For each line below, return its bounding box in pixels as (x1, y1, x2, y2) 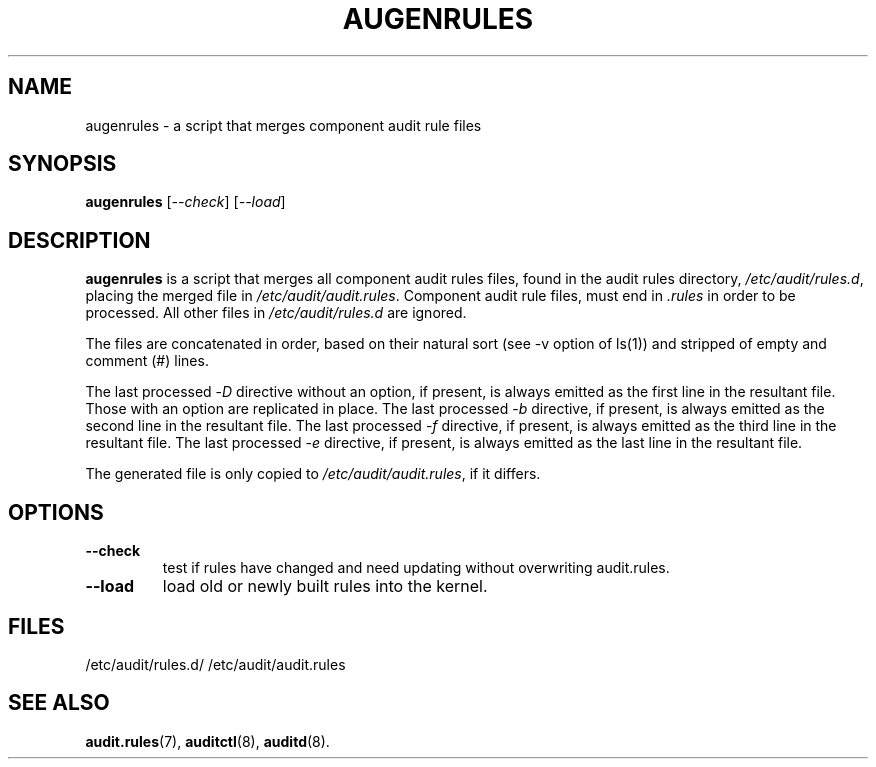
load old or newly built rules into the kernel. (162, 576, 488, 597)
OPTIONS (8, 499, 104, 525)
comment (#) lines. (85, 352, 209, 370)
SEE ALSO (8, 690, 110, 716)
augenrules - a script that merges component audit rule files (85, 116, 482, 134)
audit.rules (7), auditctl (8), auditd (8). (85, 732, 330, 750)
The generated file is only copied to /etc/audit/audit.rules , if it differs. (85, 465, 541, 483)
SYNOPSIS (8, 151, 117, 177)
